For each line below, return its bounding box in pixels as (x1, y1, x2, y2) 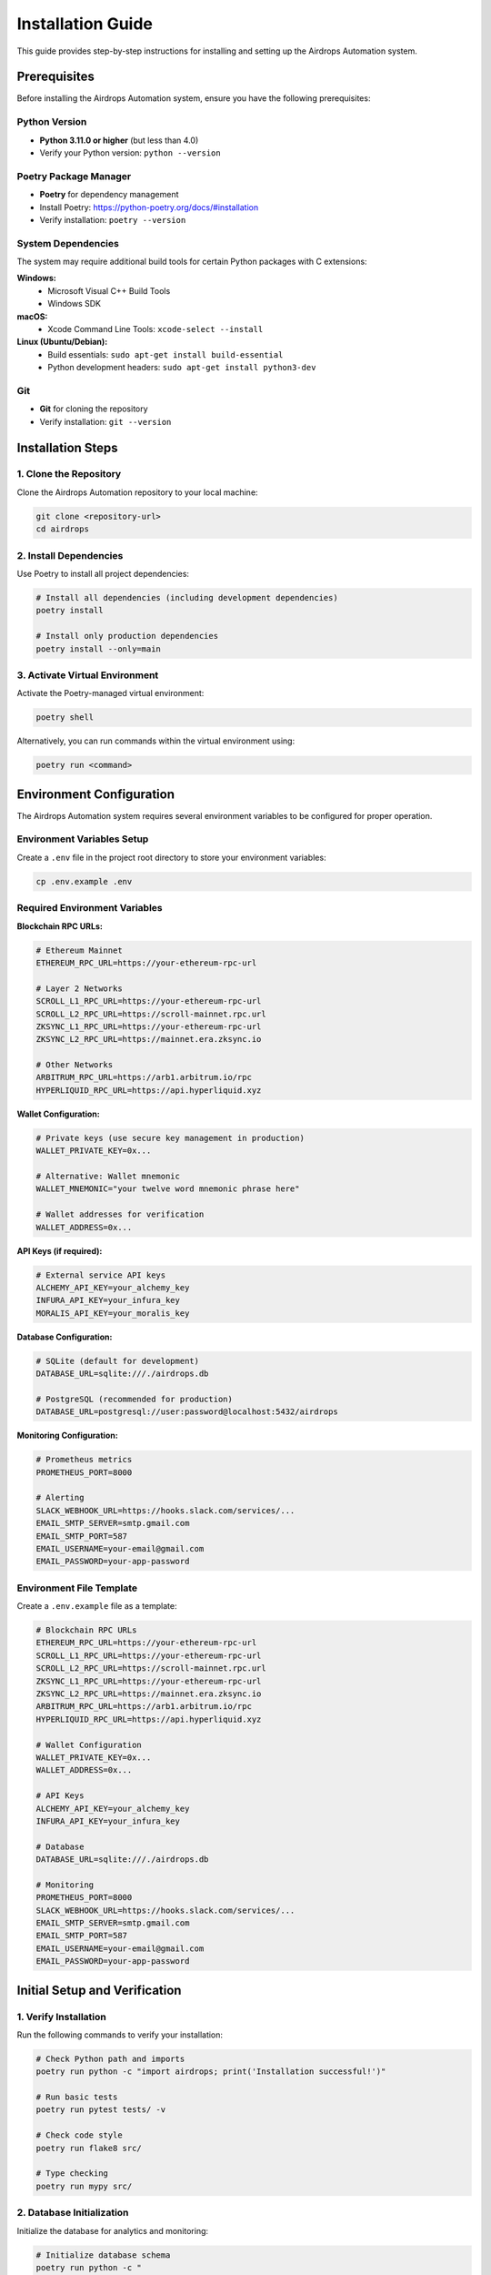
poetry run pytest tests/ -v (35, 2105, 166, 2115)
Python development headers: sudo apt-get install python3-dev (47, 362, 316, 373)
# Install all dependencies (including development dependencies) (35, 592, 338, 602)
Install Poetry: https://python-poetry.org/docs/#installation (39, 201, 259, 213)
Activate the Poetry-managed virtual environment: (16, 688, 205, 699)
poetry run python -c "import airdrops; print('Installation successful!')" (35, 2067, 386, 2077)
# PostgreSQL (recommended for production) (35, 1393, 234, 1404)
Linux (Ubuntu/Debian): (16, 337, 108, 348)
